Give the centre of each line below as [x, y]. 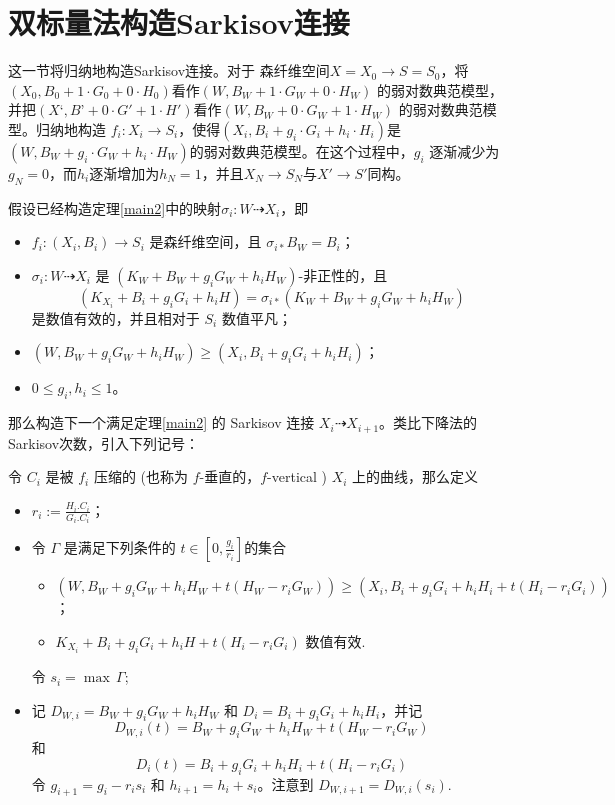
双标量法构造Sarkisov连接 [179, 22]
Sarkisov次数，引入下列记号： [104, 442]
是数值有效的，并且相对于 [115, 317]
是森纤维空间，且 [205, 241]
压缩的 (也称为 [141, 476]
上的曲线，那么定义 [415, 476]
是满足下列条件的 [119, 547]
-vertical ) [297, 476]
